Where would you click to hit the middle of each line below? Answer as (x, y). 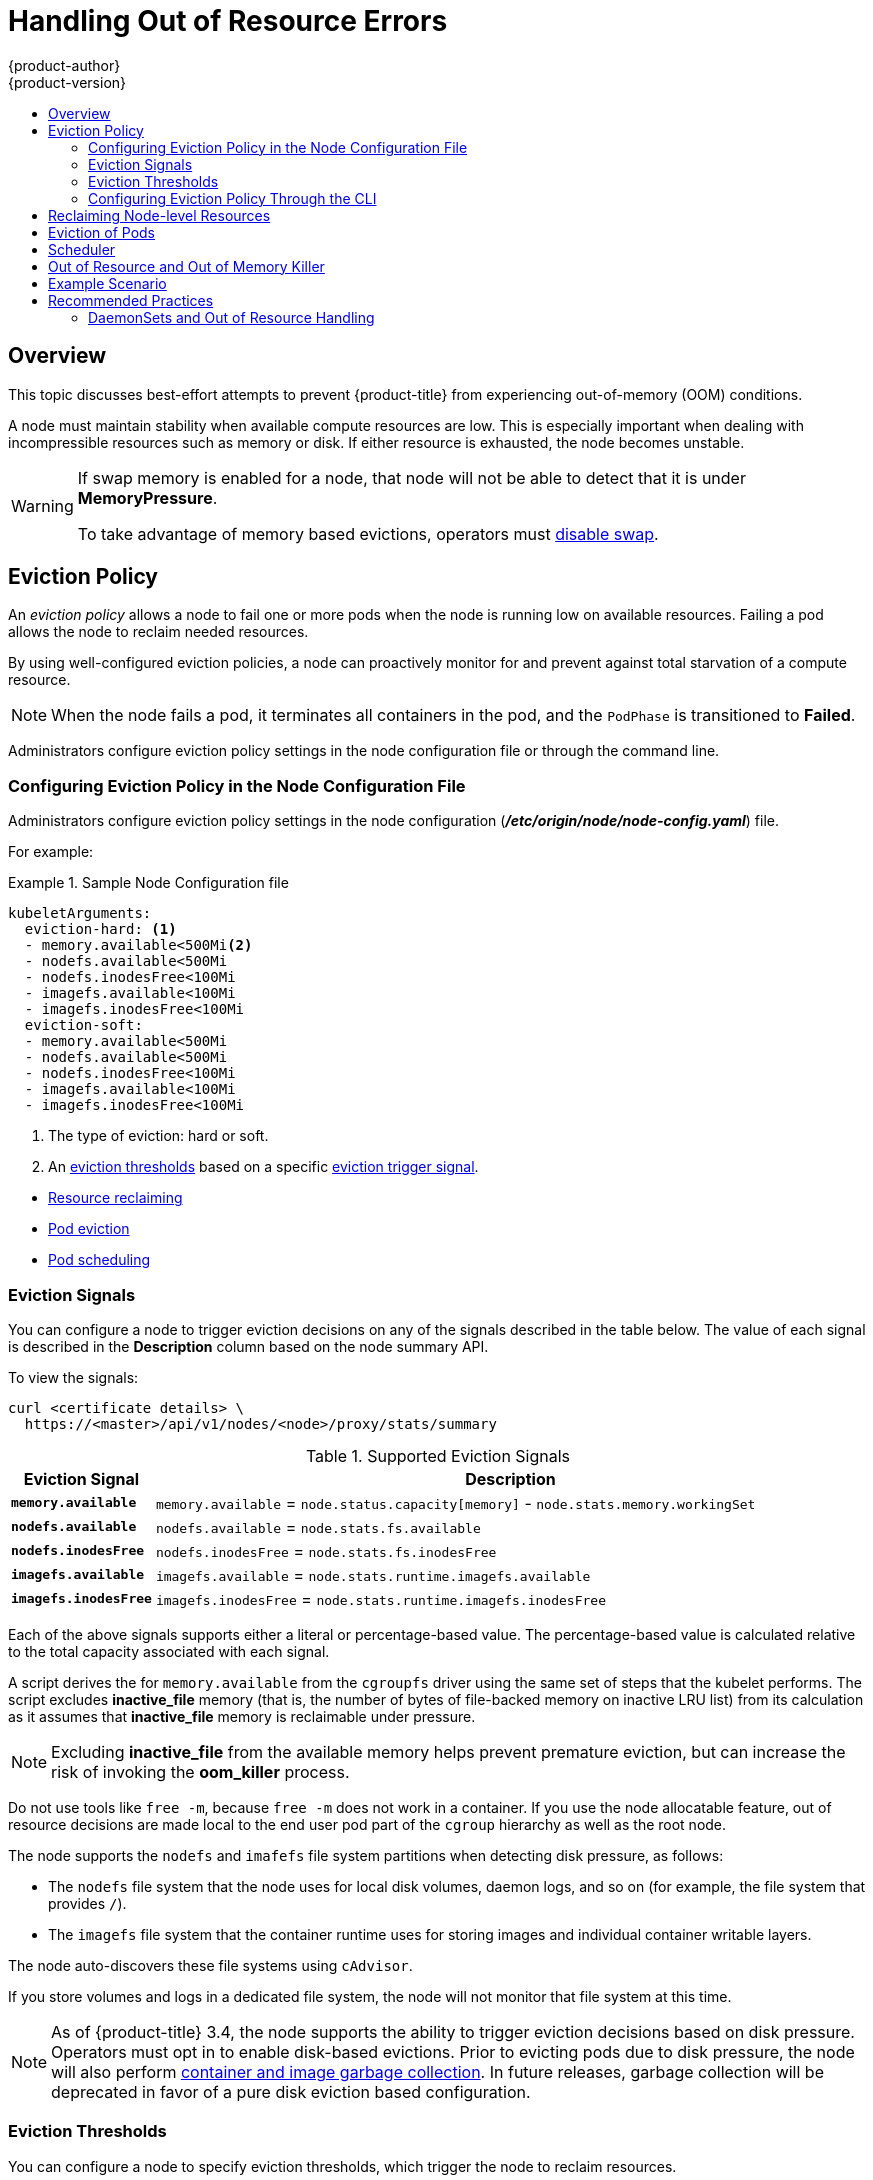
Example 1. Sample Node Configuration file (148, 883)
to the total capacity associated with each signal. (169, 1651)
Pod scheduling (99, 1260)
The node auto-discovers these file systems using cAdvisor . (210, 1965)
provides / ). (87, 1903)
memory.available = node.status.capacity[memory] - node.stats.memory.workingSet (455, 1502)
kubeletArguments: (80, 913)
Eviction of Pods (101, 232)
